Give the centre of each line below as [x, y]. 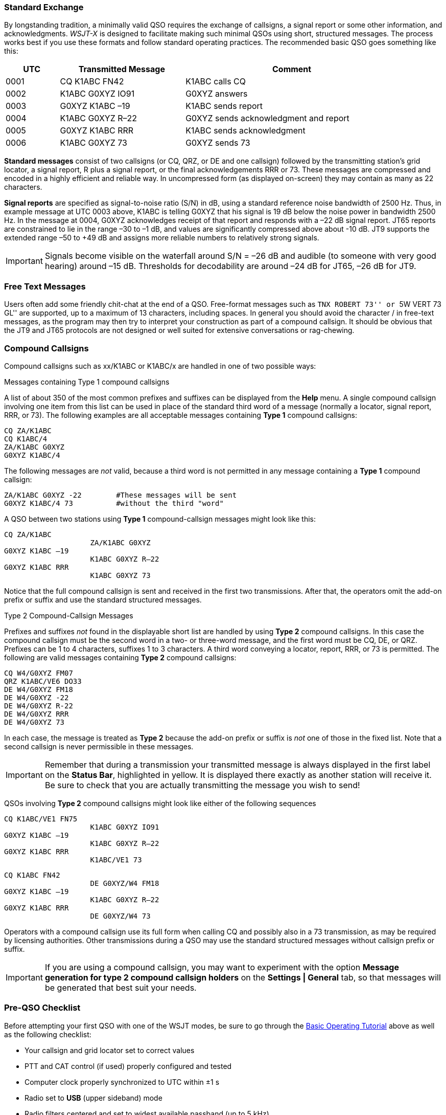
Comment [292, 69]
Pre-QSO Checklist [42, 1008]
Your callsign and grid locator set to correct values [110, 1050]
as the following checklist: [48, 1034]
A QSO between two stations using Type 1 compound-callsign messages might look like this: [160, 519]
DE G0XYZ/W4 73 [120, 916]
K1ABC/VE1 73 [116, 860]
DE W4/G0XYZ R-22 [39, 706]
